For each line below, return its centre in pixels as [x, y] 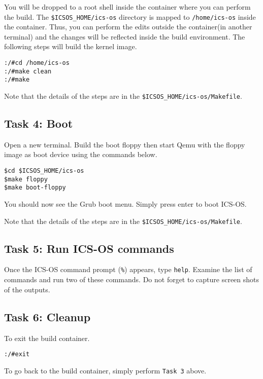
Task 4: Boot [39, 123]
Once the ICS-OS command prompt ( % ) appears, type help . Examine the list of [128, 269]
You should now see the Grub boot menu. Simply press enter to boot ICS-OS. [125, 204]
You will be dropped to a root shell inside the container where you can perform [127, 7]
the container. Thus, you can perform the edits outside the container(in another [128, 27]
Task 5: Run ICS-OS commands [89, 248]
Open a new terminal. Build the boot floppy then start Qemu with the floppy [125, 144]
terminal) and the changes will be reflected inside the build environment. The [125, 36]
